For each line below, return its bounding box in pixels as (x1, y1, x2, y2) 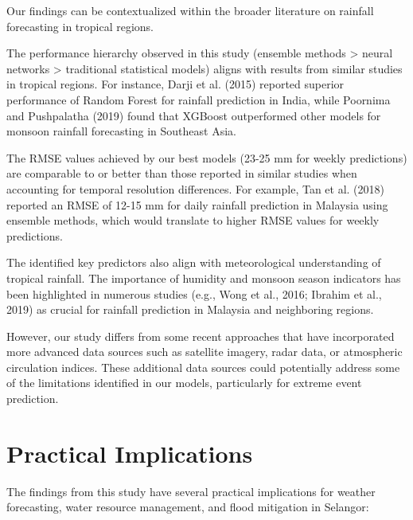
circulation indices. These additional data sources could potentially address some (6, 358, 400, 375)
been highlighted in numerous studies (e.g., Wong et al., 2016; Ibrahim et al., (6, 285, 382, 302)
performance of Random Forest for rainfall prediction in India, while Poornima (6, 91, 391, 108)
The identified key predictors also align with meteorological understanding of (6, 254, 381, 271)
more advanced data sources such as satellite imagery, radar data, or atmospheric (6, 343, 403, 360)
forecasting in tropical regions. (6, 18, 154, 34)
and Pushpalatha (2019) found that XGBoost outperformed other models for (6, 107, 381, 123)
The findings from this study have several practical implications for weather (6, 483, 376, 499)
